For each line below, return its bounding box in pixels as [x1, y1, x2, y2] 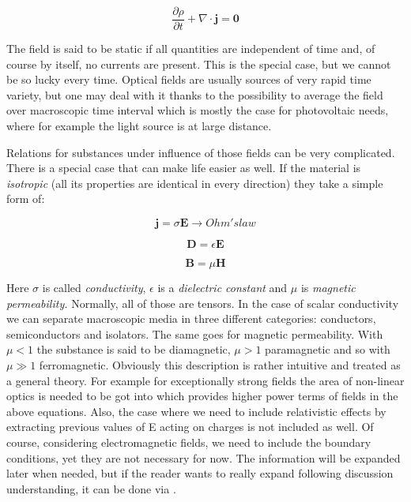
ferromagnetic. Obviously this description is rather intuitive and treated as [39, 356, 401, 373]
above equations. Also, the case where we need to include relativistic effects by [6, 403, 386, 419]
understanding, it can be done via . [6, 480, 176, 496]
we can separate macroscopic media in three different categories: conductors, [6, 310, 376, 327]
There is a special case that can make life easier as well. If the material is [6, 159, 361, 176]
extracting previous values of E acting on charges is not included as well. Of [6, 418, 374, 435]
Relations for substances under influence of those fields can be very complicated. [6, 144, 395, 160]
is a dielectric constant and [157, 279, 288, 295]
